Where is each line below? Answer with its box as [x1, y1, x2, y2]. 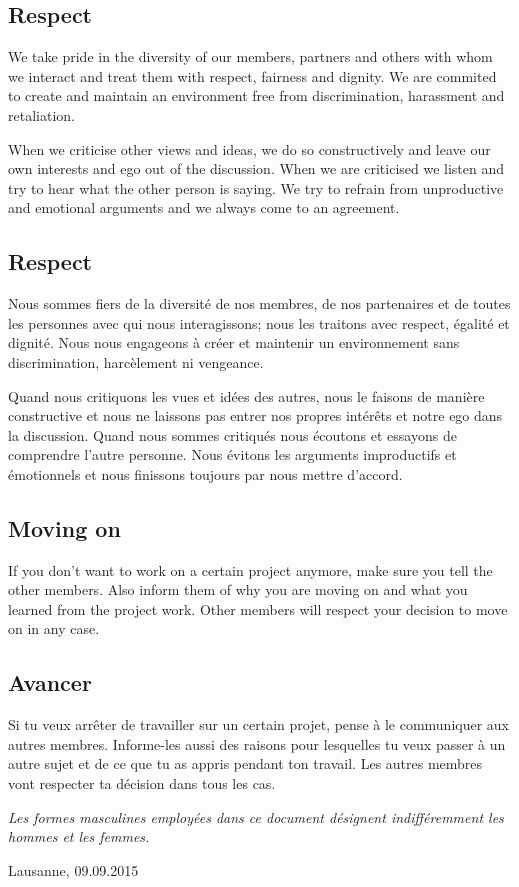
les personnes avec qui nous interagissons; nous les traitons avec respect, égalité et [8, 312, 510, 333]
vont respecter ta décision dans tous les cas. [8, 773, 276, 794]
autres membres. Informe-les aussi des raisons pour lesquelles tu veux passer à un [8, 733, 506, 754]
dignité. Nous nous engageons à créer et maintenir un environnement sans [8, 332, 460, 353]
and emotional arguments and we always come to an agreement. [8, 197, 400, 218]
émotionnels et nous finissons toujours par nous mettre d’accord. [8, 463, 403, 484]
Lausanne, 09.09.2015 [8, 859, 139, 880]
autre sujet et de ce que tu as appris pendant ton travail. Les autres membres [8, 753, 483, 774]
